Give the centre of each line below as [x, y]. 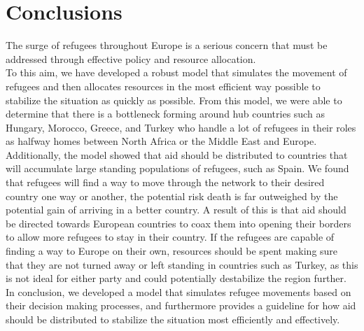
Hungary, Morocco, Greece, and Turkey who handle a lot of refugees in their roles [181, 127]
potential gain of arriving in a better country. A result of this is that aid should [176, 210]
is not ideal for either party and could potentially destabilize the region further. [176, 278]
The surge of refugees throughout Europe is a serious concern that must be [167, 45]
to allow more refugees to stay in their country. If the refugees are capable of [170, 237]
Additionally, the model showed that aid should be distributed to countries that [177, 154]
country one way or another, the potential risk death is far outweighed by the [172, 196]
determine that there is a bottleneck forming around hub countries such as [165, 114]
